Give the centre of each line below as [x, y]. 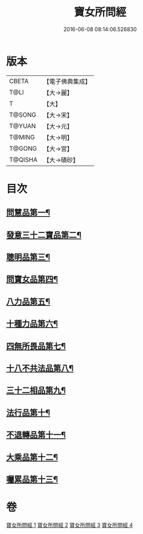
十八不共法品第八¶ [40, 368]
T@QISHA [23, 159]
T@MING [22, 137]
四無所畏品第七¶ [36, 346]
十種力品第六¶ [32, 324]
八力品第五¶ [28, 301]
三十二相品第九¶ [36, 391]
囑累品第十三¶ [32, 479]
